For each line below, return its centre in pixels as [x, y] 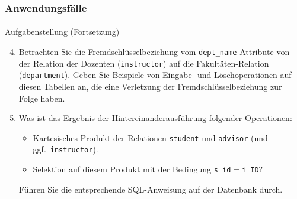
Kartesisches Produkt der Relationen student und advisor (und [150, 137]
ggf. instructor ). [66, 149]
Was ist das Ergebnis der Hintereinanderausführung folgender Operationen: [155, 118]
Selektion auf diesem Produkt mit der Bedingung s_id [132, 169]
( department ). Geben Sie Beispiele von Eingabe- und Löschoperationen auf [155, 75]
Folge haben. [42, 98]
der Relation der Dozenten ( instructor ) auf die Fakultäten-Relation [144, 63]
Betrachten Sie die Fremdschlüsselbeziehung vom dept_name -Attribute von [154, 52]
